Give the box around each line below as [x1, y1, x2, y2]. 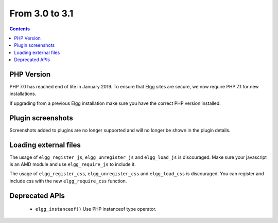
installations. [9, 90, 37, 97]
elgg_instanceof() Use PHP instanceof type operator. [35, 206, 157, 212]
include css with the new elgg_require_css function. [9, 178, 127, 184]
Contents [9, 26, 30, 32]
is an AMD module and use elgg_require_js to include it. [9, 161, 136, 167]
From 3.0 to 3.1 [9, 8, 74, 19]
